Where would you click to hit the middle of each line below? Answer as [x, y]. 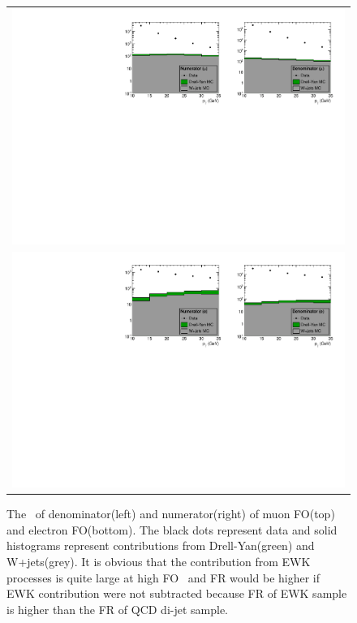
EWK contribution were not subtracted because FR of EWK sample [177, 593]
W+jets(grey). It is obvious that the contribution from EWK [159, 561]
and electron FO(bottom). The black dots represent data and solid [172, 529]
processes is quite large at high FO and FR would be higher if [163, 577]
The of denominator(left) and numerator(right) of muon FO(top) [171, 514]
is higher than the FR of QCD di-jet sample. [117, 609]
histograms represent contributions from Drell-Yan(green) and [161, 545]
